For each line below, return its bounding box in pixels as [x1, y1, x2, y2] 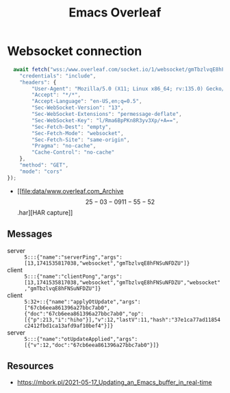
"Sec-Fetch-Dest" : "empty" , [31, 123, 112, 130]
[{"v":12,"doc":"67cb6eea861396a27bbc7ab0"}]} [24, 342, 159, 348]
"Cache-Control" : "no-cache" [31, 149, 115, 156]
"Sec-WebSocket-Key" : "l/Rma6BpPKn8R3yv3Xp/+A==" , [31, 117, 179, 124]
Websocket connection [7, 43, 142, 59]
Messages [7, 228, 53, 240]
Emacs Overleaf [68, 5, 162, 21]
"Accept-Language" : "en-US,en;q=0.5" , [31, 98, 142, 105]
